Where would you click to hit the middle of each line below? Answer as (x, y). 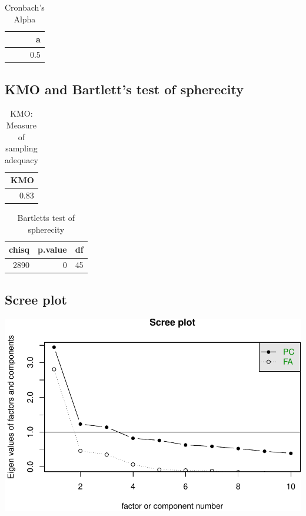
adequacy (21, 159)
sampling (21, 148)
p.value (52, 249)
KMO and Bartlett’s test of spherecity (124, 89)
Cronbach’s (25, 7)
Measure (21, 125)
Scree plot (36, 299)
